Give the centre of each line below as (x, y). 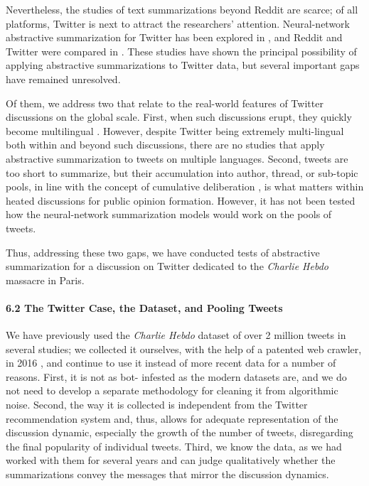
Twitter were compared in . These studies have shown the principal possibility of (181, 51)
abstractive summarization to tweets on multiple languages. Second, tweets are (177, 158)
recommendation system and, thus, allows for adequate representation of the (172, 418)
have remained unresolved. (63, 79)
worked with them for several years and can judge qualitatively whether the (171, 460)
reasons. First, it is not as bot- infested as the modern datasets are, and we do (176, 376)
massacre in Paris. (45, 280)
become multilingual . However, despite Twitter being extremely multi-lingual (175, 130)
